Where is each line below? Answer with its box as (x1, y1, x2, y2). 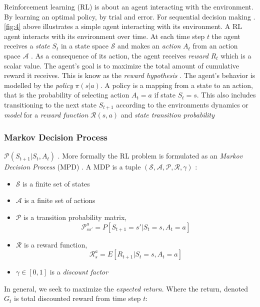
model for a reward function (4, 109, 88, 120)
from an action (192, 40, 238, 51)
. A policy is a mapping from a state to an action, (100, 79, 253, 90)
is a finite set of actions (24, 195, 95, 205)
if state (154, 89, 175, 100)
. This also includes (196, 89, 256, 100)
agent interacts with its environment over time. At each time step (4, 30, 205, 41)
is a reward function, (23, 239, 87, 249)
